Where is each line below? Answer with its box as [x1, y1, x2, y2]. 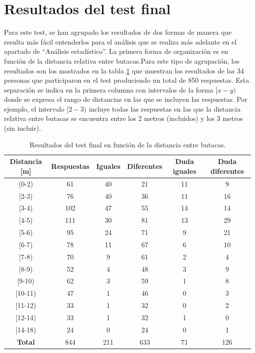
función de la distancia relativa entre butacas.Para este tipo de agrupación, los [4, 55, 240, 66]
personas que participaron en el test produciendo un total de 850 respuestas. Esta [4, 75, 249, 85]
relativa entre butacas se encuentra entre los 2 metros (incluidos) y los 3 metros [4, 113, 243, 123]
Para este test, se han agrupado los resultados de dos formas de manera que [4, 27, 232, 37]
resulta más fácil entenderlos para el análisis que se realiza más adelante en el [4, 36, 237, 47]
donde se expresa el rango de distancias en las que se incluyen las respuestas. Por [4, 94, 248, 104]
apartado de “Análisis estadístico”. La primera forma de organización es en [4, 46, 228, 56]
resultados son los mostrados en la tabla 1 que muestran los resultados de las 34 [4, 65, 244, 75]
